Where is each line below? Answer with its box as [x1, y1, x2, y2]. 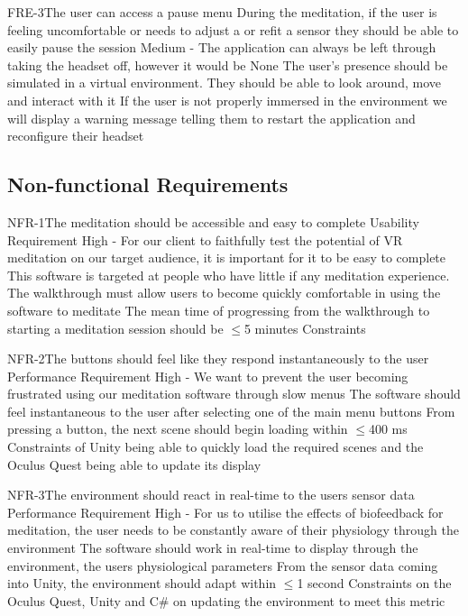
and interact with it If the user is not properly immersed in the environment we [7, 90, 447, 109]
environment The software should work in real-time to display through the [7, 538, 418, 557]
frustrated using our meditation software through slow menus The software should [7, 384, 461, 403]
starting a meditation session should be [7, 318, 224, 337]
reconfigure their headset [7, 126, 144, 145]
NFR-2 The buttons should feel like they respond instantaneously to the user [7, 349, 429, 368]
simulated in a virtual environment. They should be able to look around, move [7, 73, 441, 92]
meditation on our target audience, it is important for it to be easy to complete [7, 248, 446, 267]
